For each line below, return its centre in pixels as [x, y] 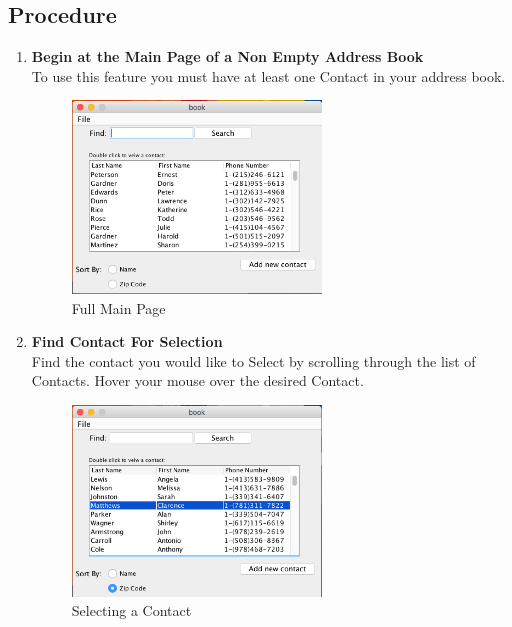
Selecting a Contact [131, 610]
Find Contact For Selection [127, 341]
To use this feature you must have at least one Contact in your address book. [268, 75]
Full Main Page [118, 307]
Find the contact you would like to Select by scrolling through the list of [253, 360]
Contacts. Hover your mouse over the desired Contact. [197, 380]
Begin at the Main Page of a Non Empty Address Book [227, 56]
